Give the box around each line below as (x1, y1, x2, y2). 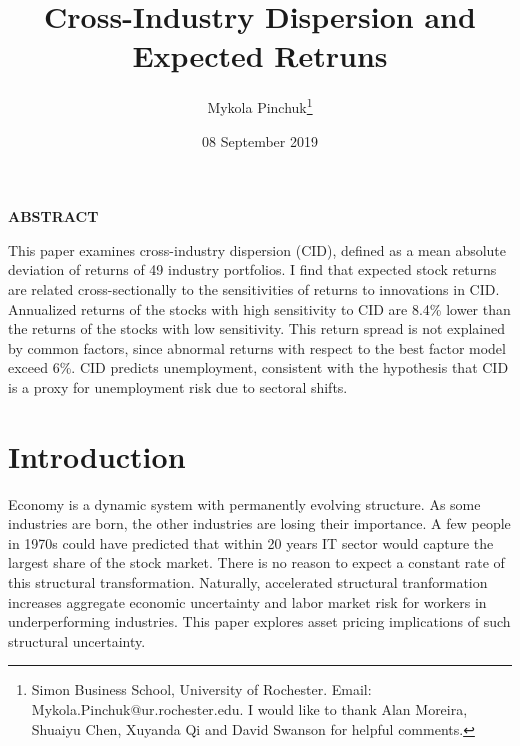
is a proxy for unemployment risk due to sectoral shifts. (8, 376, 348, 397)
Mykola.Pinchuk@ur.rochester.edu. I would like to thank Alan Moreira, (31, 698, 468, 719)
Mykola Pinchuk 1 (207, 94, 313, 117)
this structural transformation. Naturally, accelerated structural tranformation (8, 572, 488, 592)
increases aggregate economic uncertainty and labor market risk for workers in (8, 591, 487, 612)
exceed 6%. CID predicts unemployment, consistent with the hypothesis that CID (8, 357, 509, 378)
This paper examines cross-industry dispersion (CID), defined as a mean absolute (8, 239, 507, 260)
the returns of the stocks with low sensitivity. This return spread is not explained (8, 318, 506, 339)
